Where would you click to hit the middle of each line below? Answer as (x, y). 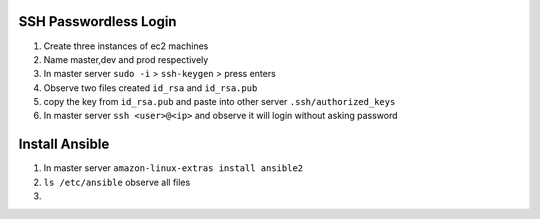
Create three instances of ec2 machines (126, 46)
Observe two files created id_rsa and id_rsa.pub (150, 87)
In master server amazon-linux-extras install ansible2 (173, 168)
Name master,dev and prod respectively (126, 59)
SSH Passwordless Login (97, 21)
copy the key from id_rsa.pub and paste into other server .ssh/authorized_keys (219, 102)
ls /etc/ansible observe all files (117, 182)
